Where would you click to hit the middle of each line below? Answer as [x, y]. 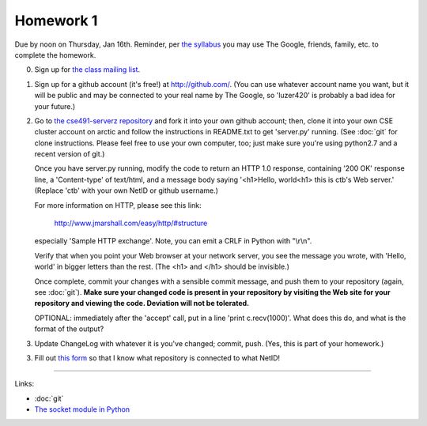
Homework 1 [56, 21]
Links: [25, 384]
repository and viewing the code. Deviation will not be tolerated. [142, 303]
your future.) [55, 106]
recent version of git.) [70, 154]
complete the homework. [55, 55]
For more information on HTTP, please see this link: [118, 205]
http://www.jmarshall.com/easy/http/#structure [131, 223]
